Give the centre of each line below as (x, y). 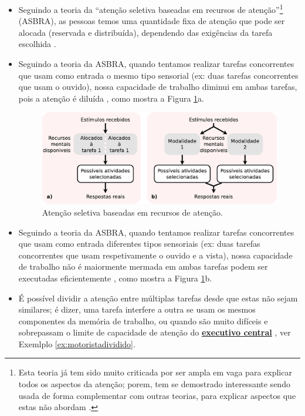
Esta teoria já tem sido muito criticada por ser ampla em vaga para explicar (155, 372)
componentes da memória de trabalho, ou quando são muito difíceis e (143, 321)
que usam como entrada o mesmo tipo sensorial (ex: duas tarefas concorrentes (158, 75)
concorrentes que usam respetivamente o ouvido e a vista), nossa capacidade (155, 255)
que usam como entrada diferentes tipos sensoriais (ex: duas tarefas (139, 244)
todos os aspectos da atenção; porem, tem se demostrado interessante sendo (154, 384)
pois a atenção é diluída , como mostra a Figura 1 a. (111, 98)
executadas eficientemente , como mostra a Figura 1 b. (115, 278)
